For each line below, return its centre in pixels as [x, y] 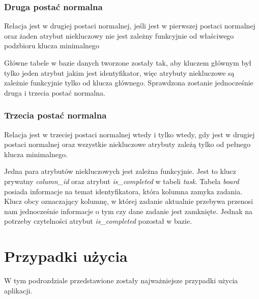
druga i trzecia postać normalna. [55, 92]
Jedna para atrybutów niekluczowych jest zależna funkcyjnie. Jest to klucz [120, 171]
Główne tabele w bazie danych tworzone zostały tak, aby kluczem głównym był [128, 63]
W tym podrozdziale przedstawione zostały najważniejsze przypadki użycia [121, 280]
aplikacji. [18, 290]
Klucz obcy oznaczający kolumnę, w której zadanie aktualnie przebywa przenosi [129, 201]
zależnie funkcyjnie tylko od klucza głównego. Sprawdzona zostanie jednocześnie [129, 83]
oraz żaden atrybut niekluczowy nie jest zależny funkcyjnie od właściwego [119, 35]
